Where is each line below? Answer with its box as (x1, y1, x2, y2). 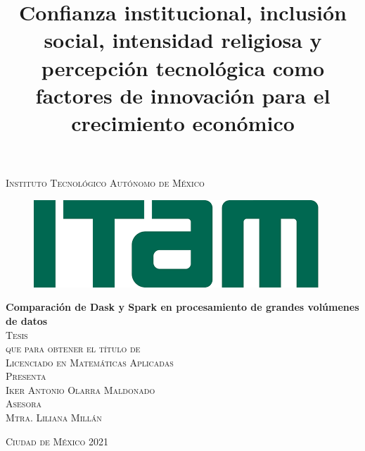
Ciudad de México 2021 (6, 433, 108, 448)
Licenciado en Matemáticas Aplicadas (6, 354, 174, 369)
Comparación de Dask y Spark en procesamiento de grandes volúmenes (6, 299, 359, 314)
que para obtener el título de (6, 341, 141, 356)
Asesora (6, 396, 42, 411)
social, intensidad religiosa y (44, 25, 322, 54)
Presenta (6, 369, 46, 383)
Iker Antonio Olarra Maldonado (6, 382, 155, 397)
